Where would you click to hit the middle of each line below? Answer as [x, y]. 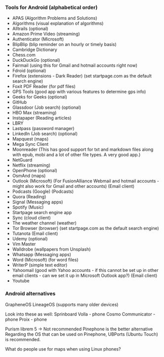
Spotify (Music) [28, 207]
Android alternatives [30, 294]
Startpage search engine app [42, 213]
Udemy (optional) [30, 239]
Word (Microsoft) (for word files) [45, 260]
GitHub [20, 102]
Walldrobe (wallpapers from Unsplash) [51, 249]
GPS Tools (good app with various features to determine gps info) [79, 92]
